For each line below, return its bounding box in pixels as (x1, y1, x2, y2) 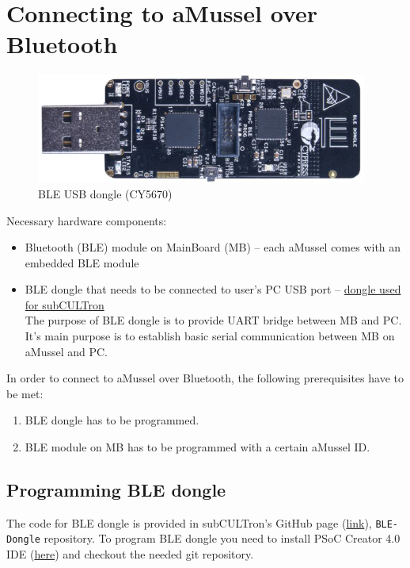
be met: (6, 385, 44, 401)
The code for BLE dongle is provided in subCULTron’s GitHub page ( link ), (6, 514, 372, 531)
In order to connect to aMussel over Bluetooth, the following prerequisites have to (6, 370, 404, 386)
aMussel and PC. (25, 343, 108, 359)
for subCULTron (25, 296, 104, 313)
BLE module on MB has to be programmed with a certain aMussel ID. (25, 439, 370, 455)
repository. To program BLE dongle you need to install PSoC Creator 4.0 (44, 530, 401, 547)
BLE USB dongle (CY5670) (38, 185, 173, 201)
